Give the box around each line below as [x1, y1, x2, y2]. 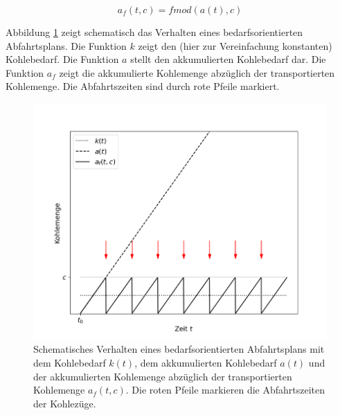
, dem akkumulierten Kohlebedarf [134, 355, 277, 369]
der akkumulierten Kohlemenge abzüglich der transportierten [33, 369, 292, 383]
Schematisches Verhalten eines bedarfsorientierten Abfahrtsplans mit [33, 342, 325, 356]
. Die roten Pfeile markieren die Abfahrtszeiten [125, 382, 325, 397]
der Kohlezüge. [33, 396, 96, 410]
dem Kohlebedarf [33, 355, 106, 369]
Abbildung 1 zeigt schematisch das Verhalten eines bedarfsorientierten [6, 25, 303, 39]
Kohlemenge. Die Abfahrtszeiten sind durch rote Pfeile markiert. [6, 79, 280, 93]
